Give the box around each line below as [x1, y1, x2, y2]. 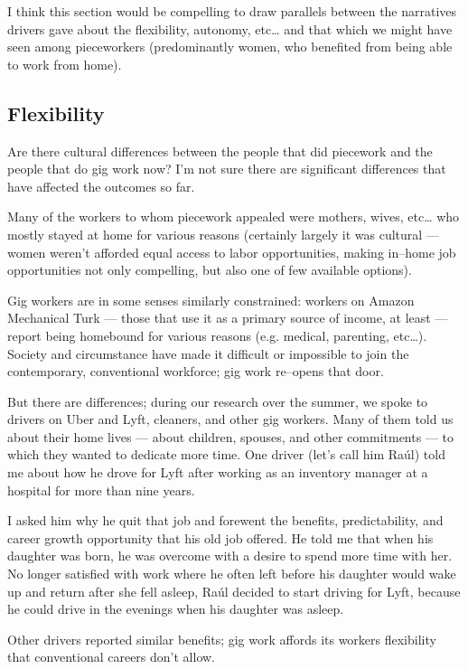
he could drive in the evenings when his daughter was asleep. [7, 599, 344, 618]
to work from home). [7, 54, 122, 73]
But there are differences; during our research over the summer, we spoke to [7, 391, 428, 410]
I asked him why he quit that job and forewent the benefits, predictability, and [7, 511, 444, 530]
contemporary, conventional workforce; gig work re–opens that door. [7, 362, 384, 381]
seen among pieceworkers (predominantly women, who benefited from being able [7, 37, 453, 56]
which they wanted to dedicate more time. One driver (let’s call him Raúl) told [7, 445, 445, 464]
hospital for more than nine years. [7, 480, 195, 499]
